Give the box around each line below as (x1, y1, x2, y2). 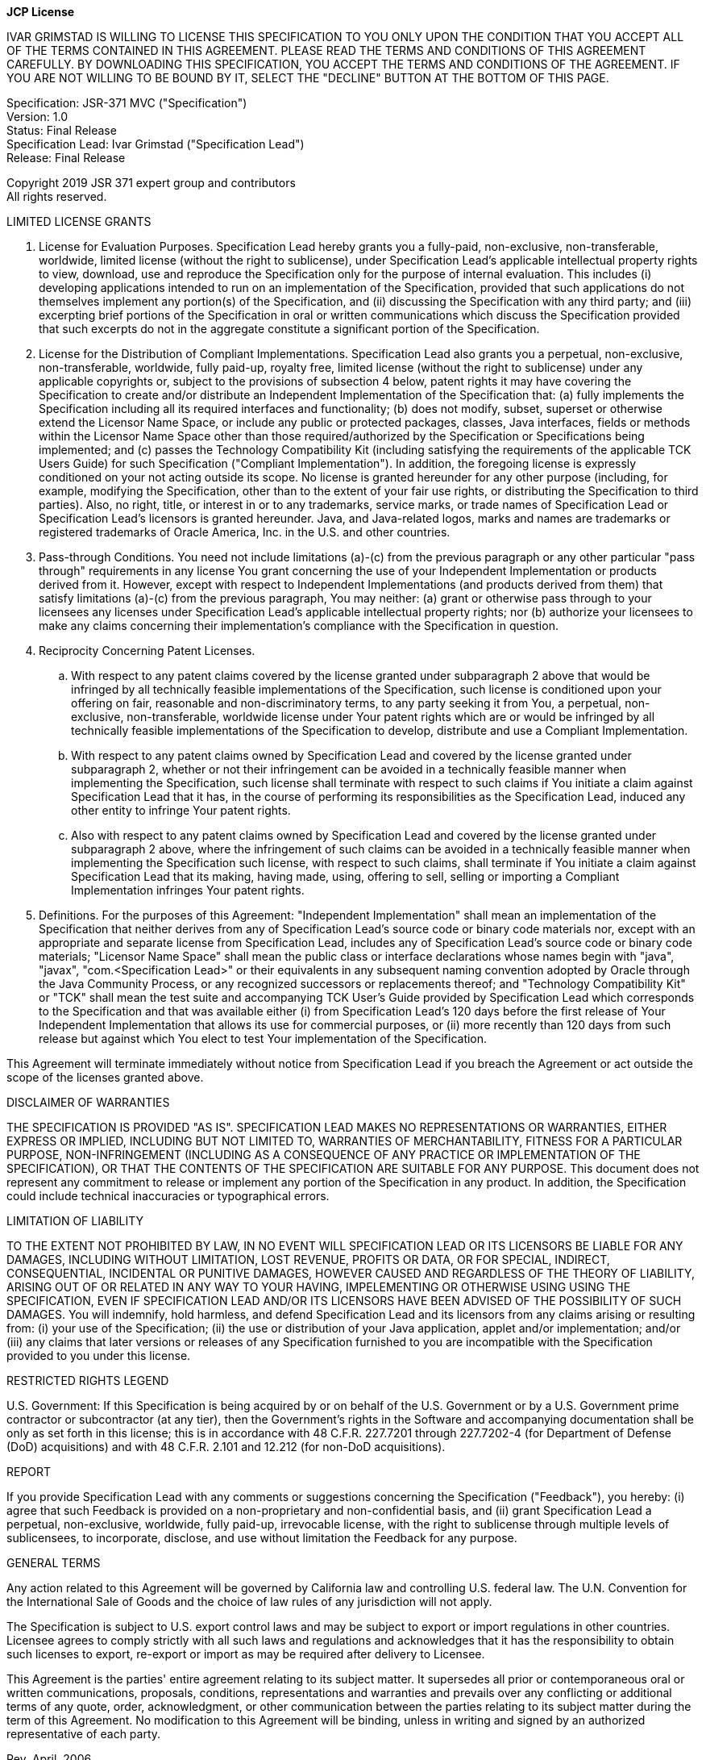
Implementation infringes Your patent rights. (71, 883, 305, 897)
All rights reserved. (6, 190, 107, 203)
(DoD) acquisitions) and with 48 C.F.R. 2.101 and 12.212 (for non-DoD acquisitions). (6, 1440, 446, 1453)
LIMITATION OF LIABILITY (6, 1214, 144, 1228)
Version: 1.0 (6, 110, 69, 123)
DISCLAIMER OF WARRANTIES (6, 1095, 170, 1109)
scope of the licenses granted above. (6, 1070, 204, 1084)
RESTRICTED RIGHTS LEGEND (6, 1374, 169, 1387)
